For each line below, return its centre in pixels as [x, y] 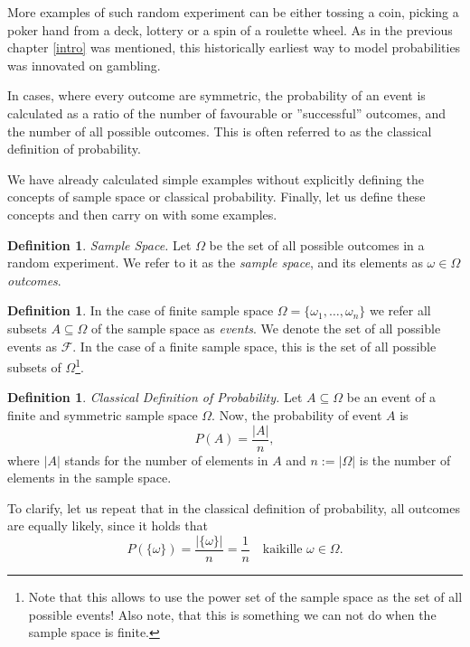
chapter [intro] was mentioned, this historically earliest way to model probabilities [234, 47]
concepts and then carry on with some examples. [142, 214]
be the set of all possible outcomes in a [317, 244]
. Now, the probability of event [297, 414]
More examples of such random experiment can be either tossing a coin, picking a [233, 12]
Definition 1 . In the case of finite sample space [141, 310]
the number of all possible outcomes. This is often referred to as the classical [220, 131]
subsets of [34, 366]
